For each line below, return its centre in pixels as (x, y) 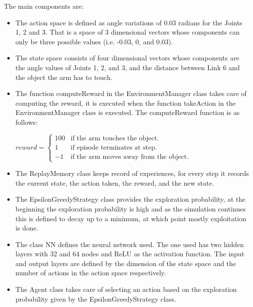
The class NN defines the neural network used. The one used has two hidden (130, 244)
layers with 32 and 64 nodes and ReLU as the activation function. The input (130, 254)
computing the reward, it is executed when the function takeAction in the (126, 103)
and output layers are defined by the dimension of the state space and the (126, 263)
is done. (27, 228)
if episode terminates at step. (114, 147)
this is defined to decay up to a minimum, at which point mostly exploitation (131, 218)
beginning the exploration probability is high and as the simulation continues (130, 208)
